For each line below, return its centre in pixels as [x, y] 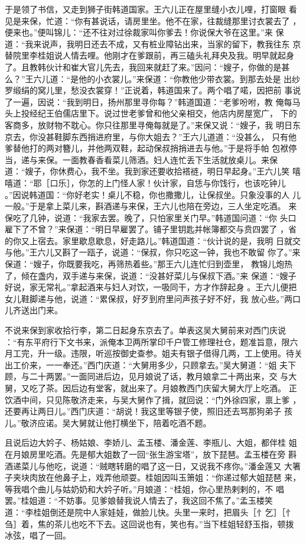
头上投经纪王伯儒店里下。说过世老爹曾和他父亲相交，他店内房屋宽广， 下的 [151, 113]
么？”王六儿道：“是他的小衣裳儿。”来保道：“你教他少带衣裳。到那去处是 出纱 [153, 78]
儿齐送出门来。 [34, 310]
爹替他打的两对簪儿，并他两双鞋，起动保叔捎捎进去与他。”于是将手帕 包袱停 [151, 148]
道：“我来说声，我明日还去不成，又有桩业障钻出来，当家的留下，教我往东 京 [153, 43]
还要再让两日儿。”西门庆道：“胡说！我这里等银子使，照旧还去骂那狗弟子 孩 [149, 411]
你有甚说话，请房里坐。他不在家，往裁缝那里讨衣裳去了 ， [188, 20]
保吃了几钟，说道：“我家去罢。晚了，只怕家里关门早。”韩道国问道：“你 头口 [151, 217]
